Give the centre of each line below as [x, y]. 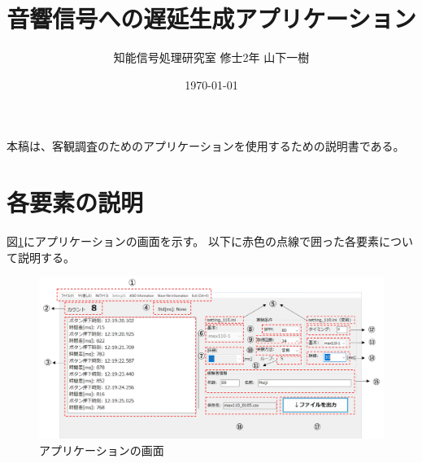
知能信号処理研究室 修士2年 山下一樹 [211, 57]
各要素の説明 [75, 202]
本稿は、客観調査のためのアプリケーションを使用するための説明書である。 [206, 146]
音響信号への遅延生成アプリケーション [211, 18]
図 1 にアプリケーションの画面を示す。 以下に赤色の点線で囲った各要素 [193, 241]
